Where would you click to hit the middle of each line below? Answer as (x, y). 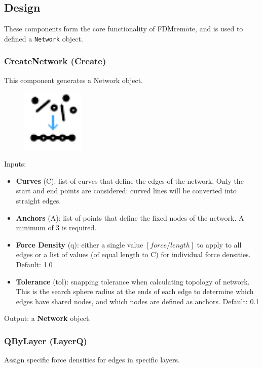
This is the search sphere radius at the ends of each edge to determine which (135, 291)
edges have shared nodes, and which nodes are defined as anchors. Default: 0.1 (138, 301)
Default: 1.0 (34, 264)
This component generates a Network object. (73, 80)
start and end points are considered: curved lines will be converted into (126, 191)
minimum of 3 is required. (56, 228)
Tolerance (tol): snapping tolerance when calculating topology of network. (133, 281)
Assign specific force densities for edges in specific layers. (92, 360)
